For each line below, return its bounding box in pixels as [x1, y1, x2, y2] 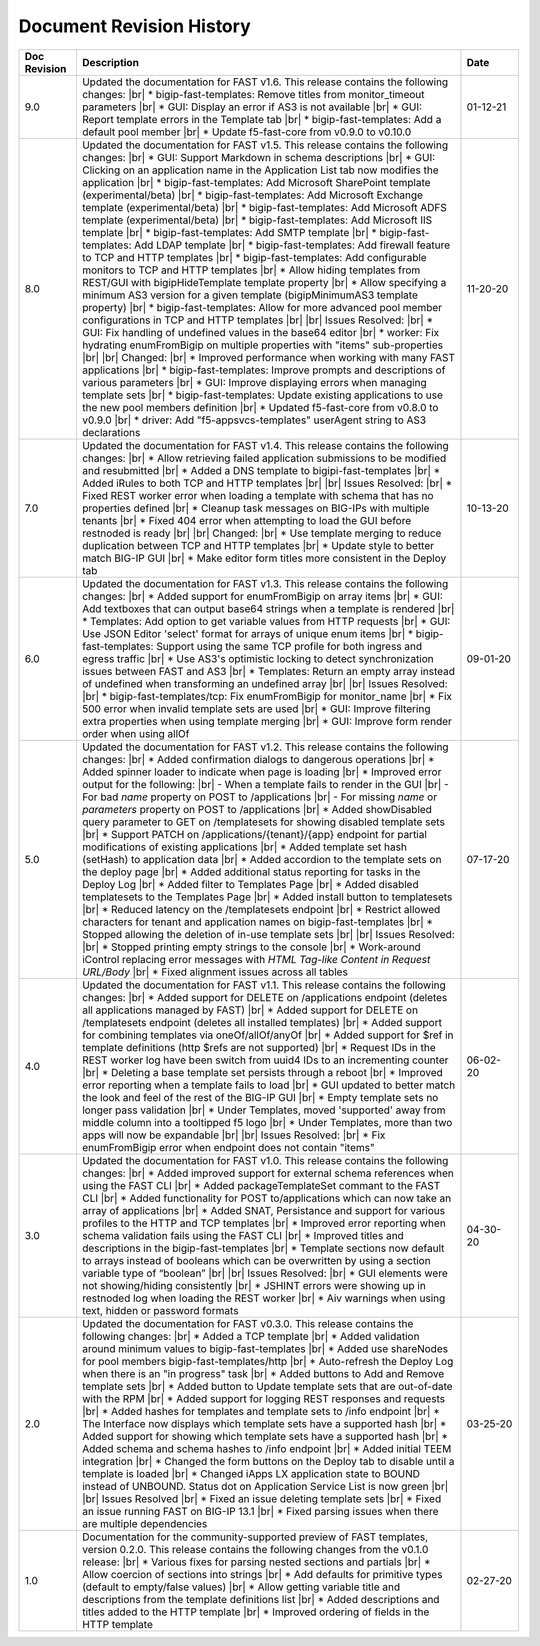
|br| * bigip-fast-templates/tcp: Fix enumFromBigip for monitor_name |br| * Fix [81, 689, 453, 703]
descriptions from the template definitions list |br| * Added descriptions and [81, 1592, 440, 1606]
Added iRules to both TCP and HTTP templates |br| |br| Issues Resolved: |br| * [81, 476, 453, 490]
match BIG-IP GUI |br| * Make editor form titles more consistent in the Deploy [81, 551, 447, 565]
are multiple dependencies [81, 1516, 208, 1530]
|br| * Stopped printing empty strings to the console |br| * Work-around [81, 940, 422, 954]
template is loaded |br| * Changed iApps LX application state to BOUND [81, 1466, 420, 1480]
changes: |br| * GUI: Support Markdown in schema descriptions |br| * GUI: [81, 150, 436, 164]
